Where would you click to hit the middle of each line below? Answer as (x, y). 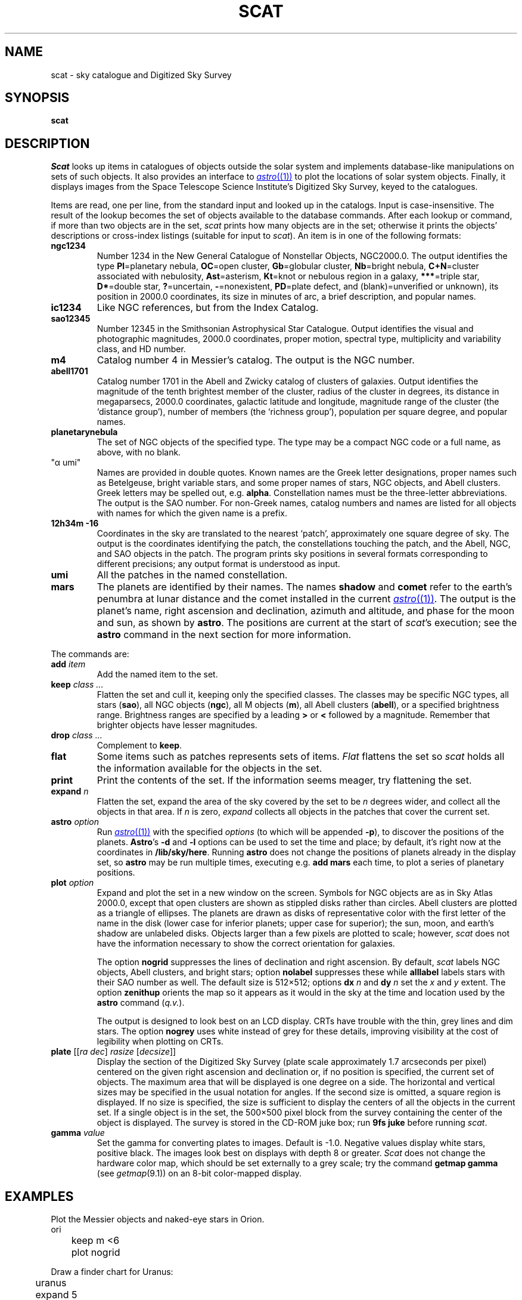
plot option (72, 883)
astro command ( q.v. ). (141, 1003)
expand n (70, 791)
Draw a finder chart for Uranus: (112, 1272)
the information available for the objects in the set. (209, 768)
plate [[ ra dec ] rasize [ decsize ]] (114, 1052)
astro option (75, 822)
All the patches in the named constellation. (192, 575)
